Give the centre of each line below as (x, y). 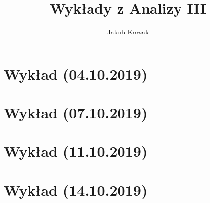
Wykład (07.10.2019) (76, 113)
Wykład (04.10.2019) (76, 74)
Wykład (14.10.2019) (76, 189)
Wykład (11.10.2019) (76, 151)
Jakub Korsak (128, 32)
